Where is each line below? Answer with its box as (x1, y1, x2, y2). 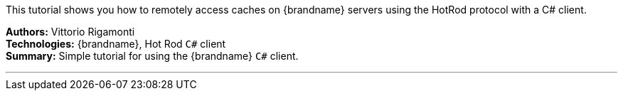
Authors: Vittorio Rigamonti (6, 26, 135, 38)
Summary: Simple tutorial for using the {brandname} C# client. (6, 50, 299, 62)
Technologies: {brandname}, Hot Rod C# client (6, 38, 226, 50)
